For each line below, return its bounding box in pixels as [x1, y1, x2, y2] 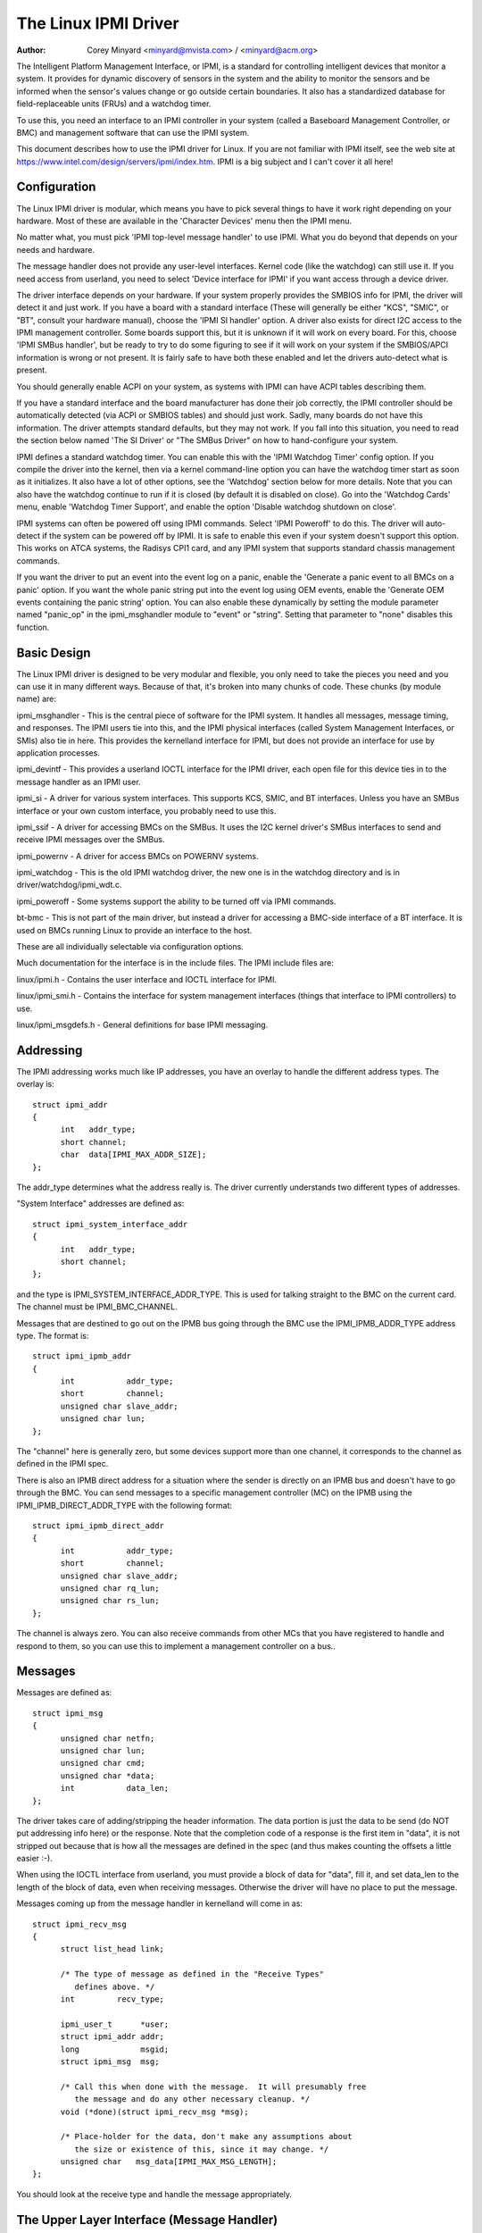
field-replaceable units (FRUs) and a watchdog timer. [16, 98, 212, 109]
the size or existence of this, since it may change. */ [74, 2144, 329, 2154]
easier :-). [16, 1853, 53, 1864]
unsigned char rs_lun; [60, 1595, 160, 1606]
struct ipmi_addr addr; [60, 2032, 165, 2042]
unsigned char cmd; [60, 1758, 146, 1769]
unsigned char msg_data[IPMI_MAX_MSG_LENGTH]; [60, 2157, 278, 2167]
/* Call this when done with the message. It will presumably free [60, 2081, 367, 2092]
